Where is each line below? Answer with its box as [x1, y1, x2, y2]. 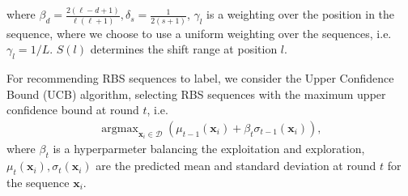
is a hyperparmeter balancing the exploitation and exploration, [53, 140, 365, 157]
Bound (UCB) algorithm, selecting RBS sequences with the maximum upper [6, 85, 386, 102]
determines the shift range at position [90, 40, 278, 58]
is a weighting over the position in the [206, 6, 395, 23]
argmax [101, 122, 138, 134]
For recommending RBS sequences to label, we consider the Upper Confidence [6, 70, 394, 87]
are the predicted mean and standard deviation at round [96, 157, 376, 174]
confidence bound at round [6, 101, 139, 118]
